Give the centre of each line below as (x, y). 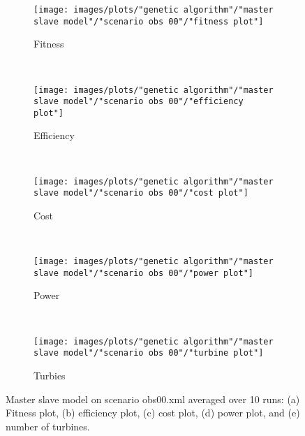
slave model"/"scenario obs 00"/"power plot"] (143, 273)
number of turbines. (48, 426)
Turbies (50, 375)
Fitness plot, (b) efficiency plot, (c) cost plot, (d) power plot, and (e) (153, 413)
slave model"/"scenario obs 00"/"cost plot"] (141, 193)
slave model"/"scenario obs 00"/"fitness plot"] (149, 21)
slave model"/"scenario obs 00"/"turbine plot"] (149, 353)
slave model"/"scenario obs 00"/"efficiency (139, 102)
